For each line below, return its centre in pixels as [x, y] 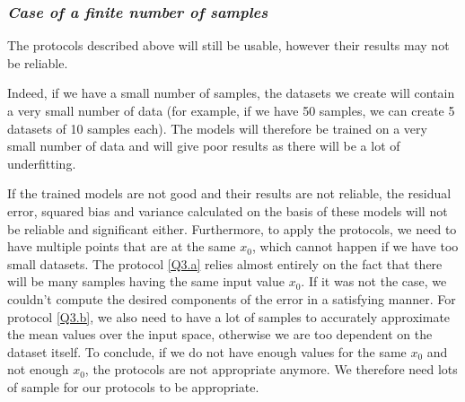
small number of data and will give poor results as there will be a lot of [204, 146]
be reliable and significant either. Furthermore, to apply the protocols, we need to [232, 228]
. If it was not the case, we [374, 281]
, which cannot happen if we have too [355, 246]
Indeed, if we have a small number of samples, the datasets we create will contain [231, 93]
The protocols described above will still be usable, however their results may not [228, 45]
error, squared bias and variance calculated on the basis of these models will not [228, 210]
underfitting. [42, 163]
